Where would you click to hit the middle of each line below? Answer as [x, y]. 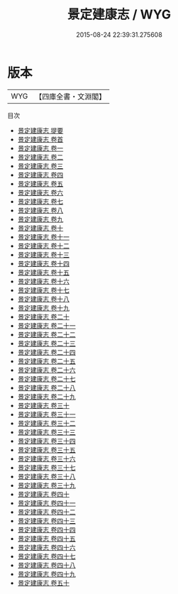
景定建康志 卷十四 [43, 263]
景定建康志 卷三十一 [46, 414]
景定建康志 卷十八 [43, 299]
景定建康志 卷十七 [43, 290]
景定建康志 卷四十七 [46, 556]
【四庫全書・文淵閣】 [71, 97]
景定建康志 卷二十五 [46, 361]
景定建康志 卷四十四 [46, 529]
